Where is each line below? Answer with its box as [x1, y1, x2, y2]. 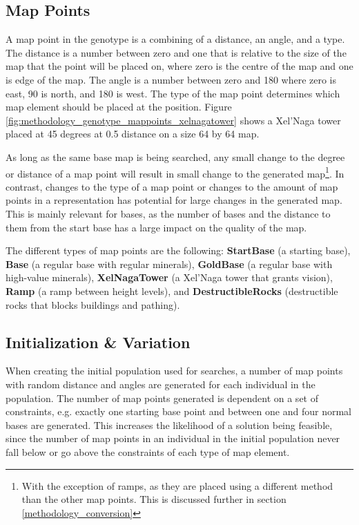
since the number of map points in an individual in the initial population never [6, 431, 340, 446]
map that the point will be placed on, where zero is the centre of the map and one [6, 59, 353, 73]
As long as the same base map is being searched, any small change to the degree [6, 149, 345, 164]
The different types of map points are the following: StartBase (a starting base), [6, 243, 351, 258]
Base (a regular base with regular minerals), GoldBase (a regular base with [6, 256, 333, 271]
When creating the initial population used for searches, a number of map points [6, 363, 343, 378]
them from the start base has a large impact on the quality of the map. [6, 220, 307, 234]
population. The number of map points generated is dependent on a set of [6, 390, 318, 405]
